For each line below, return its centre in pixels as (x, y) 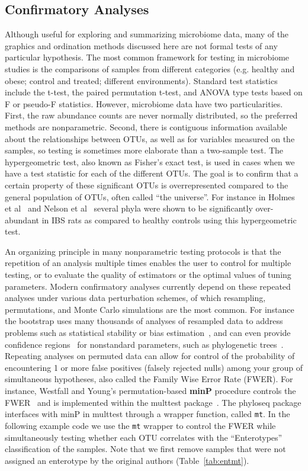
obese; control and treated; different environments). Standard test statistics (141, 80)
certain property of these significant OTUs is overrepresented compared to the (147, 185)
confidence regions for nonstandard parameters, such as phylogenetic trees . (144, 344)
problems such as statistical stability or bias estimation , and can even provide (148, 333)
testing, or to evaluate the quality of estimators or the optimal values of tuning (148, 275)
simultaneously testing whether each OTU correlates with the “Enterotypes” (144, 437)
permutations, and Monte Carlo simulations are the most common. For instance (150, 309)
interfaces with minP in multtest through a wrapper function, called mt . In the (147, 414)
